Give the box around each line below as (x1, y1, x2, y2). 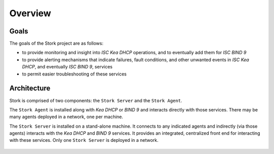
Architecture (9, 84, 51, 93)
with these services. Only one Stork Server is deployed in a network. (9, 137, 159, 143)
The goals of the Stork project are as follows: (9, 41, 104, 47)
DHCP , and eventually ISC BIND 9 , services (22, 64, 113, 70)
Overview (9, 8, 51, 19)
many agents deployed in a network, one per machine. (9, 114, 124, 120)
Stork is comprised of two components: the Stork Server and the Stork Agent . (9, 97, 183, 103)
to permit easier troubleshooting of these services (22, 71, 127, 77)
